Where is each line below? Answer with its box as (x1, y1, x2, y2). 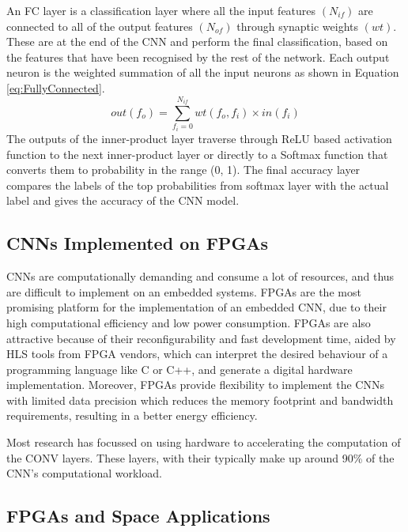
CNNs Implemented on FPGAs (6, 231, 269, 255)
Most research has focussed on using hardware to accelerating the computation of (6, 434, 401, 451)
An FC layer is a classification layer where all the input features (6, 2, 316, 18)
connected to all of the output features (6, 17, 193, 34)
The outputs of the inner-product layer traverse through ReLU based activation (6, 130, 392, 146)
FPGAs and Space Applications (6, 504, 270, 528)
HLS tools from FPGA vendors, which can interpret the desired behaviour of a (6, 345, 388, 362)
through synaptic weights (236, 17, 359, 34)
